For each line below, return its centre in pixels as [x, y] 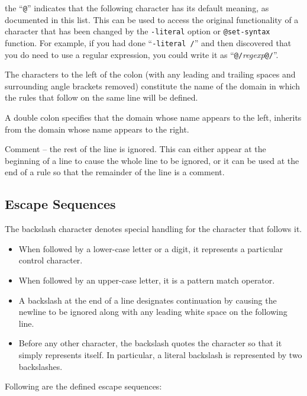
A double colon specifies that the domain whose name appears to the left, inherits [153, 117]
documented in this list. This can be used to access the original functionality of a [152, 19]
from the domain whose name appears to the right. [97, 129]
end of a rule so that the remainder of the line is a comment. [115, 172]
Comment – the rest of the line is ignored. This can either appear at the [135, 149]
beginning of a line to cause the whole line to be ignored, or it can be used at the [152, 160]
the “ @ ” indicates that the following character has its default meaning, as [137, 8]
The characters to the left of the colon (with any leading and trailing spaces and [150, 74]
